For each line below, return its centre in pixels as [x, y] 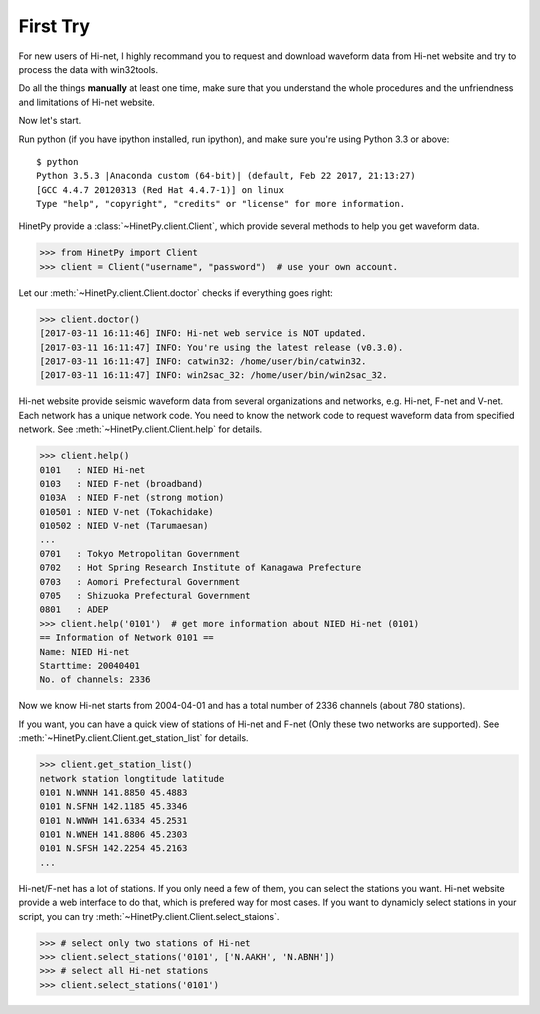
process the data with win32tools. [88, 69]
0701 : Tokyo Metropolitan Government [139, 553]
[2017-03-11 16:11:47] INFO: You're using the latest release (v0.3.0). [221, 347]
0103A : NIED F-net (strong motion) [132, 498]
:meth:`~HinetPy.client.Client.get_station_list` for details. [133, 738]
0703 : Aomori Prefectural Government [139, 581]
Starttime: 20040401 [89, 665]
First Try [54, 26]
